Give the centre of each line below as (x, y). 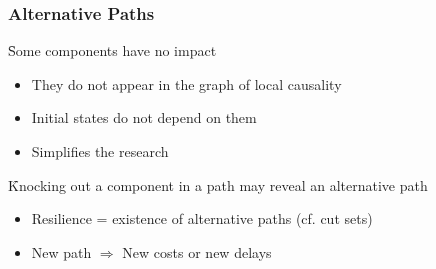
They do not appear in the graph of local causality (186, 83)
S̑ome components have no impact (112, 50)
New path (61, 251)
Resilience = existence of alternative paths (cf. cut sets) (202, 218)
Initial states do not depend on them (144, 117)
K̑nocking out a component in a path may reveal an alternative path (218, 184)
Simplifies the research (100, 151)
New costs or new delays (197, 251)
